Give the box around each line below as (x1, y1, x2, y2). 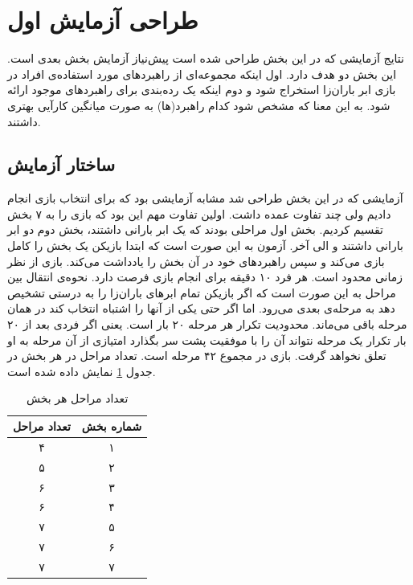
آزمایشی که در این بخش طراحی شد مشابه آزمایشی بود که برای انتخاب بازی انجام (7, 190, 403, 207)
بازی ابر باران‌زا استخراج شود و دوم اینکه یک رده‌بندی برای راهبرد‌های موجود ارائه (7, 81, 396, 98)
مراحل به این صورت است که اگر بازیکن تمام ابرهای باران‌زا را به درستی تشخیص (7, 284, 396, 301)
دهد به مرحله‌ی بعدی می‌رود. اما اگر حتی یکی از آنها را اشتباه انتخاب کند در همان (7, 300, 395, 317)
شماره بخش (81, 418, 142, 435)
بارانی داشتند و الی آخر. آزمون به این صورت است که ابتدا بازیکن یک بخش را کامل (7, 237, 403, 254)
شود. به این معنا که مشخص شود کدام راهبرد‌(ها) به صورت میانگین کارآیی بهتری (7, 96, 391, 113)
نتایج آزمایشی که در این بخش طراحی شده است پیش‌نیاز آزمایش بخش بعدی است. (7, 50, 404, 67)
